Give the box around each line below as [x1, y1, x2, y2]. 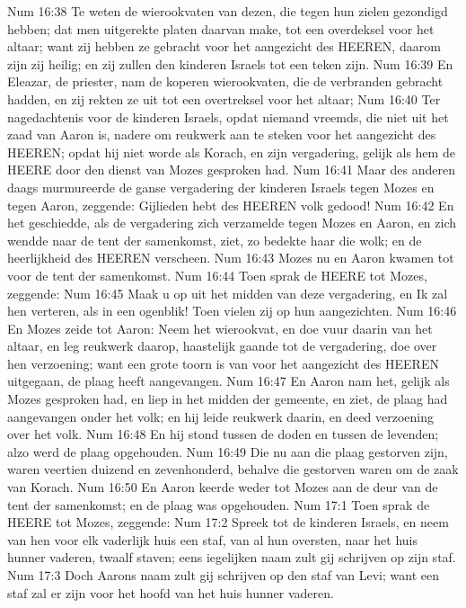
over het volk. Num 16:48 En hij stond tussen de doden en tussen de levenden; [7, 425, 439, 443]
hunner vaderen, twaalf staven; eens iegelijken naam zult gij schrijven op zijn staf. [7, 548, 456, 567]
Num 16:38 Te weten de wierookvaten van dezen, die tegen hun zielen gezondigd [7, 2, 448, 20]
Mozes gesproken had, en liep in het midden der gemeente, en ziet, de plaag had [7, 389, 448, 408]
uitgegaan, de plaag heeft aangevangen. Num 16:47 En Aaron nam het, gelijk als [7, 371, 450, 390]
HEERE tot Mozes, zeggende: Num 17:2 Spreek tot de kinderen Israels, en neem [7, 513, 449, 532]
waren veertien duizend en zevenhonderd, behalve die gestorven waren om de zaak [7, 460, 459, 478]
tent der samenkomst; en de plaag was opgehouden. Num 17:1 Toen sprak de [7, 495, 430, 514]
